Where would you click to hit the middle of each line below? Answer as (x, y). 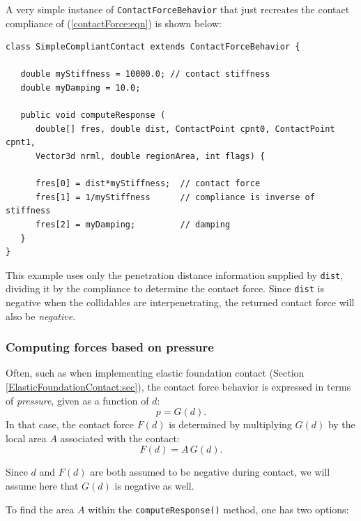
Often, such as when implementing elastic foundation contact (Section (155, 373)
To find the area (40, 509)
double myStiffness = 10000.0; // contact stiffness (145, 74)
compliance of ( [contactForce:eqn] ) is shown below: (114, 23)
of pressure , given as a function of (77, 400)
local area (26, 438)
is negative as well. (154, 486)
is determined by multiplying (230, 424)
